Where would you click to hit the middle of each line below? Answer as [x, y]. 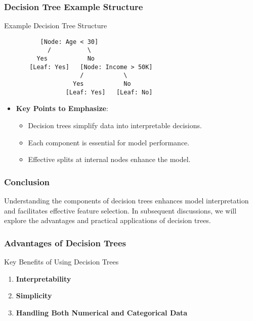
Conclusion [27, 181]
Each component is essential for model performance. [109, 142]
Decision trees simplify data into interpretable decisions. [115, 125]
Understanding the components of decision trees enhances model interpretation [126, 200]
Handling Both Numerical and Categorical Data [102, 312]
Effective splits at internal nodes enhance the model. [109, 159]
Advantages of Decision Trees [65, 243]
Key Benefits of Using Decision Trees [61, 261]
